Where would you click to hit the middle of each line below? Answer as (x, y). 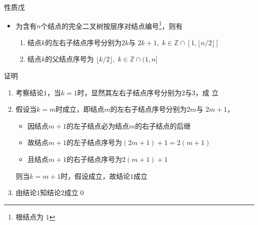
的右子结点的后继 (163, 125)
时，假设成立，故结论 (96, 176)
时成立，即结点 (80, 109)
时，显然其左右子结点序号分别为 (129, 92)
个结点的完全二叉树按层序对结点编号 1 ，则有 (112, 25)
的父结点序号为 (69, 59)
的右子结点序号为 (95, 159)
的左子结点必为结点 (98, 125)
